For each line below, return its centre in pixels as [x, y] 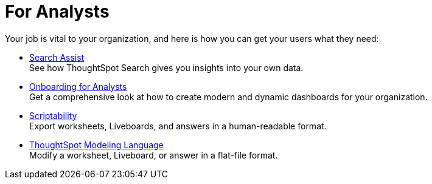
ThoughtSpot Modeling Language [96, 145]
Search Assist [57, 57]
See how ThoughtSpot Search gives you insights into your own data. [166, 67]
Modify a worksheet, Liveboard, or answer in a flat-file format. [154, 155]
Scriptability [53, 115]
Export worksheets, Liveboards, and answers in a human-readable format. [178, 126]
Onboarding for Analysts [78, 86]
